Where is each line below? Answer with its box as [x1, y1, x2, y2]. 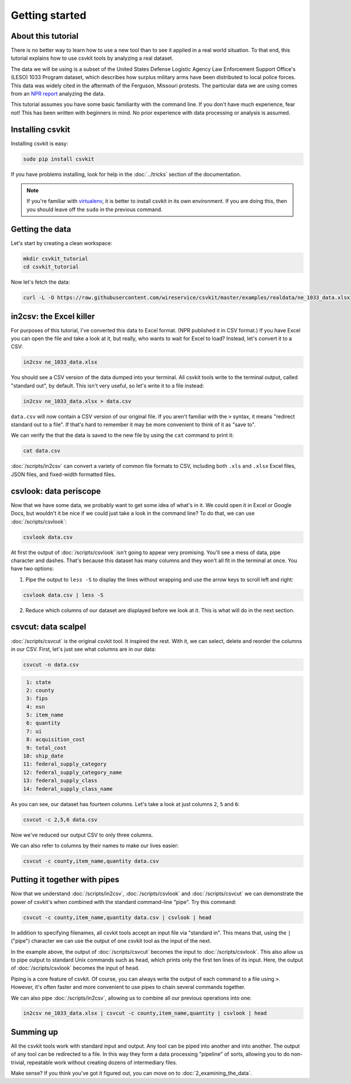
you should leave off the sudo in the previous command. [26, 206, 163, 213]
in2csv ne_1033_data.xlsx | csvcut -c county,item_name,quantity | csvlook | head [23, 1010, 267, 1017]
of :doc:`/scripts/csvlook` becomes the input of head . [11, 964, 140, 971]
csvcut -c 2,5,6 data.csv [23, 816, 98, 823]
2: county [26, 687, 54, 694]
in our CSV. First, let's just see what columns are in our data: [11, 645, 156, 653]
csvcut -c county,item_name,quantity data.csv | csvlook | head [23, 914, 212, 920]
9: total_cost [26, 745, 67, 751]
